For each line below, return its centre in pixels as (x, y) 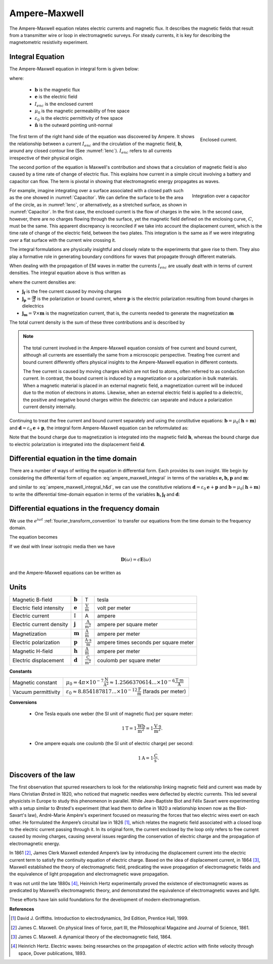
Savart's (18, 815)
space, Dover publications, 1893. (53, 953)
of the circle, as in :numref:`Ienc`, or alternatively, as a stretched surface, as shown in (98, 204)
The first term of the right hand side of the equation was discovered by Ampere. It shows (102, 137)
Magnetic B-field (32, 600)
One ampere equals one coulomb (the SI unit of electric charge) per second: (114, 743)
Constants (21, 671)
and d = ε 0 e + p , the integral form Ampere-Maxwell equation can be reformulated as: (99, 428)
